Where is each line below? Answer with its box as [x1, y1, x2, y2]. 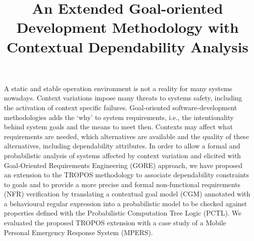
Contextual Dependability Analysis [6, 36, 249, 56]
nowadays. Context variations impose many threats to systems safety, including [4, 93, 242, 103]
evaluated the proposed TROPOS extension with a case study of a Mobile [4, 217, 227, 228]
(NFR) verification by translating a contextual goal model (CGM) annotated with [4, 189, 251, 199]
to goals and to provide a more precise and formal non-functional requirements [4, 179, 240, 189]
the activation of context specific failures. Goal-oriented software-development [4, 102, 237, 112]
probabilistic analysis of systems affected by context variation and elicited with [4, 150, 241, 160]
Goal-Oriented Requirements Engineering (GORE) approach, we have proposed [4, 160, 243, 170]
